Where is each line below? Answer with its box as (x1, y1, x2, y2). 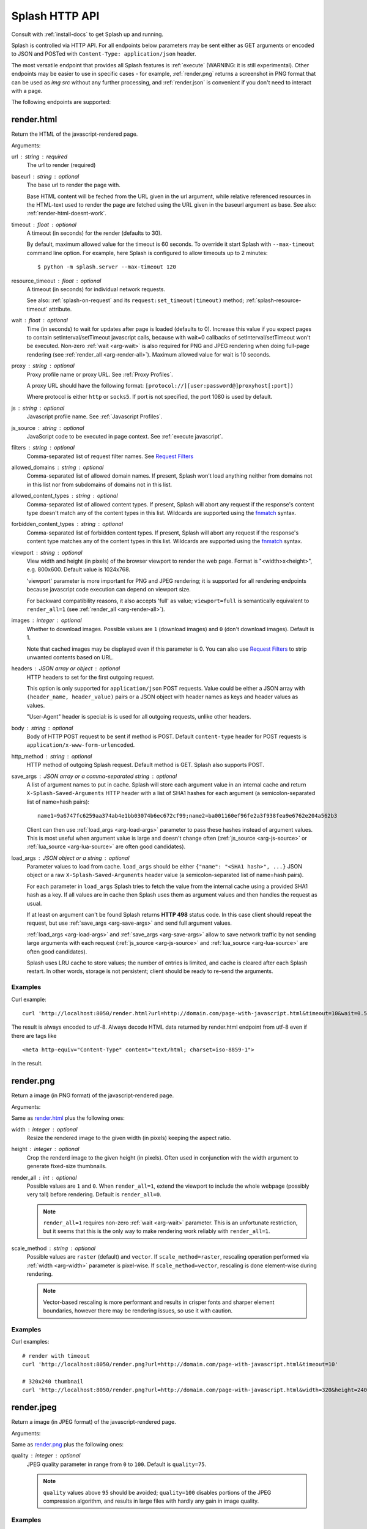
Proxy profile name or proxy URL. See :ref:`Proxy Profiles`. (26, 371, 174, 378)
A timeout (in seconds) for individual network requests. (26, 286, 165, 293)
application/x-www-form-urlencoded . (26, 741, 135, 749)
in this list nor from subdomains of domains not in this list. (26, 481, 172, 488)
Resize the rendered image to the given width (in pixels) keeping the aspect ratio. (26, 1134, 231, 1141)
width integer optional (11, 1125, 78, 1133)
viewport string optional (11, 549, 83, 556)
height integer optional (11, 1146, 80, 1153)
